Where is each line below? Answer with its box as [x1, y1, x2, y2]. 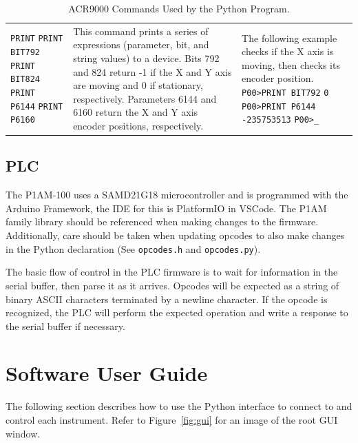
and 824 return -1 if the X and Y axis [73, 64, 232, 79]
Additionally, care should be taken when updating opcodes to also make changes [6, 228, 345, 243]
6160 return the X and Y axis [73, 105, 198, 119]
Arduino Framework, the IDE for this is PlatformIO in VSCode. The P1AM [6, 200, 327, 215]
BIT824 [10, 74, 40, 85]
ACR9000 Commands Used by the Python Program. [68, 1, 290, 15]
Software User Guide [6, 359, 208, 387]
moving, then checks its [242, 57, 340, 72]
